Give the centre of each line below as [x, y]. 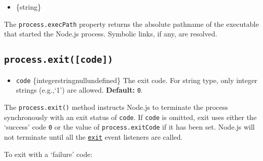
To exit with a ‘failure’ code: [48, 154]
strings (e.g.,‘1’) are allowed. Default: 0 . [79, 90]
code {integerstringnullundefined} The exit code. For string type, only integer [137, 80]
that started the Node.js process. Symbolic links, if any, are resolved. [111, 34]
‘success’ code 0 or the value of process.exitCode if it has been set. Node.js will [129, 127]
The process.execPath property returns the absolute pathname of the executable [131, 24]
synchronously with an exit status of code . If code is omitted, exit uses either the [130, 117]
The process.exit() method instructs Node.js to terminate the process [116, 107]
